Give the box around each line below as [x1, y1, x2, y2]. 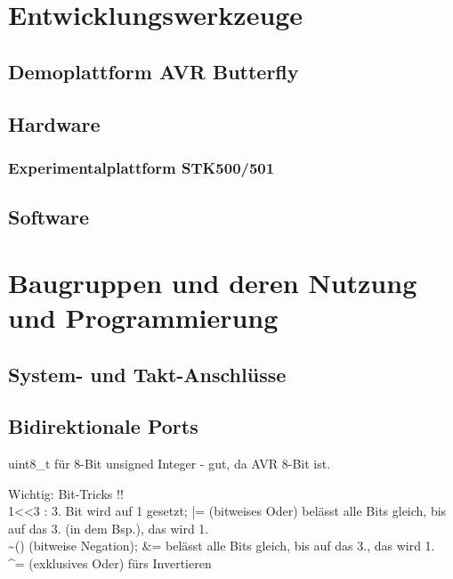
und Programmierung [8, 298, 279, 335]
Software [8, 203, 90, 231]
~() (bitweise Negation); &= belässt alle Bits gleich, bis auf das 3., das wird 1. [8, 536, 435, 555]
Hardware [8, 110, 101, 137]
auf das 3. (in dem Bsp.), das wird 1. [8, 518, 209, 537]
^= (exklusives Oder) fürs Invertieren [8, 554, 212, 573]
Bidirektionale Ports [8, 412, 198, 440]
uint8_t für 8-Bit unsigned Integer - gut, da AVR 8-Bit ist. [8, 454, 331, 473]
